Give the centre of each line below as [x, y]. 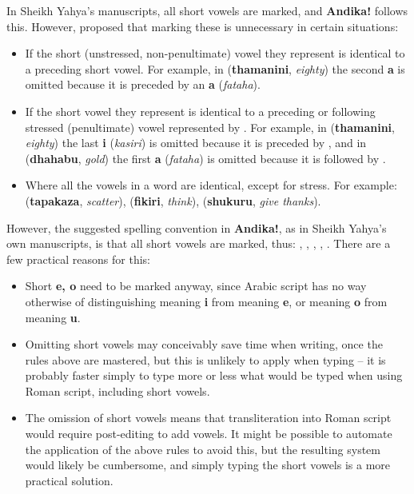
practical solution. [69, 480]
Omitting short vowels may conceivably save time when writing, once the [204, 344]
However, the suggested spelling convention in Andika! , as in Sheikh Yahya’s [197, 227]
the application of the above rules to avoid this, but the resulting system [203, 449]
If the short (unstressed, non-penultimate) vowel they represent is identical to [215, 53]
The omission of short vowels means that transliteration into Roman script [208, 418]
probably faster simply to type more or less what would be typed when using [214, 375]
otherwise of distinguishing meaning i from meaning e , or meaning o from [206, 301]
